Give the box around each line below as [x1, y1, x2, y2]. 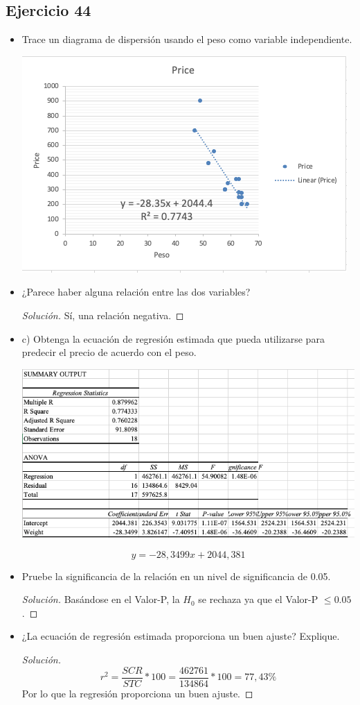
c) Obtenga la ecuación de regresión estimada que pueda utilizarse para [21, 331, 325, 346]
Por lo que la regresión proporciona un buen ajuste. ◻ [21, 686, 253, 700]
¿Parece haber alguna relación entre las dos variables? [21, 284, 251, 299]
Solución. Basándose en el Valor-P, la [21, 592, 180, 606]
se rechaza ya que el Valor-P [198, 592, 318, 606]
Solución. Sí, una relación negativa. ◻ [21, 307, 184, 322]
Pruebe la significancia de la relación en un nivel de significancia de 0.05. [21, 568, 331, 583]
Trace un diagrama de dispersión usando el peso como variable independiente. [21, 32, 352, 46]
